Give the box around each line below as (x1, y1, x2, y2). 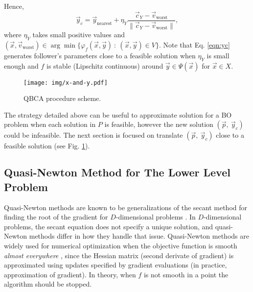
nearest (97, 21, 112, 26)
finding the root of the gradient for (4, 212, 108, 222)
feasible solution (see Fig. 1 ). (4, 141, 90, 151)
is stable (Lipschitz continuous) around (46, 60, 163, 71)
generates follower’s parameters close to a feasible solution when (4, 50, 196, 60)
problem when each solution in (4, 119, 96, 129)
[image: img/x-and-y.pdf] (23, 79, 108, 86)
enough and (4, 60, 39, 71)
